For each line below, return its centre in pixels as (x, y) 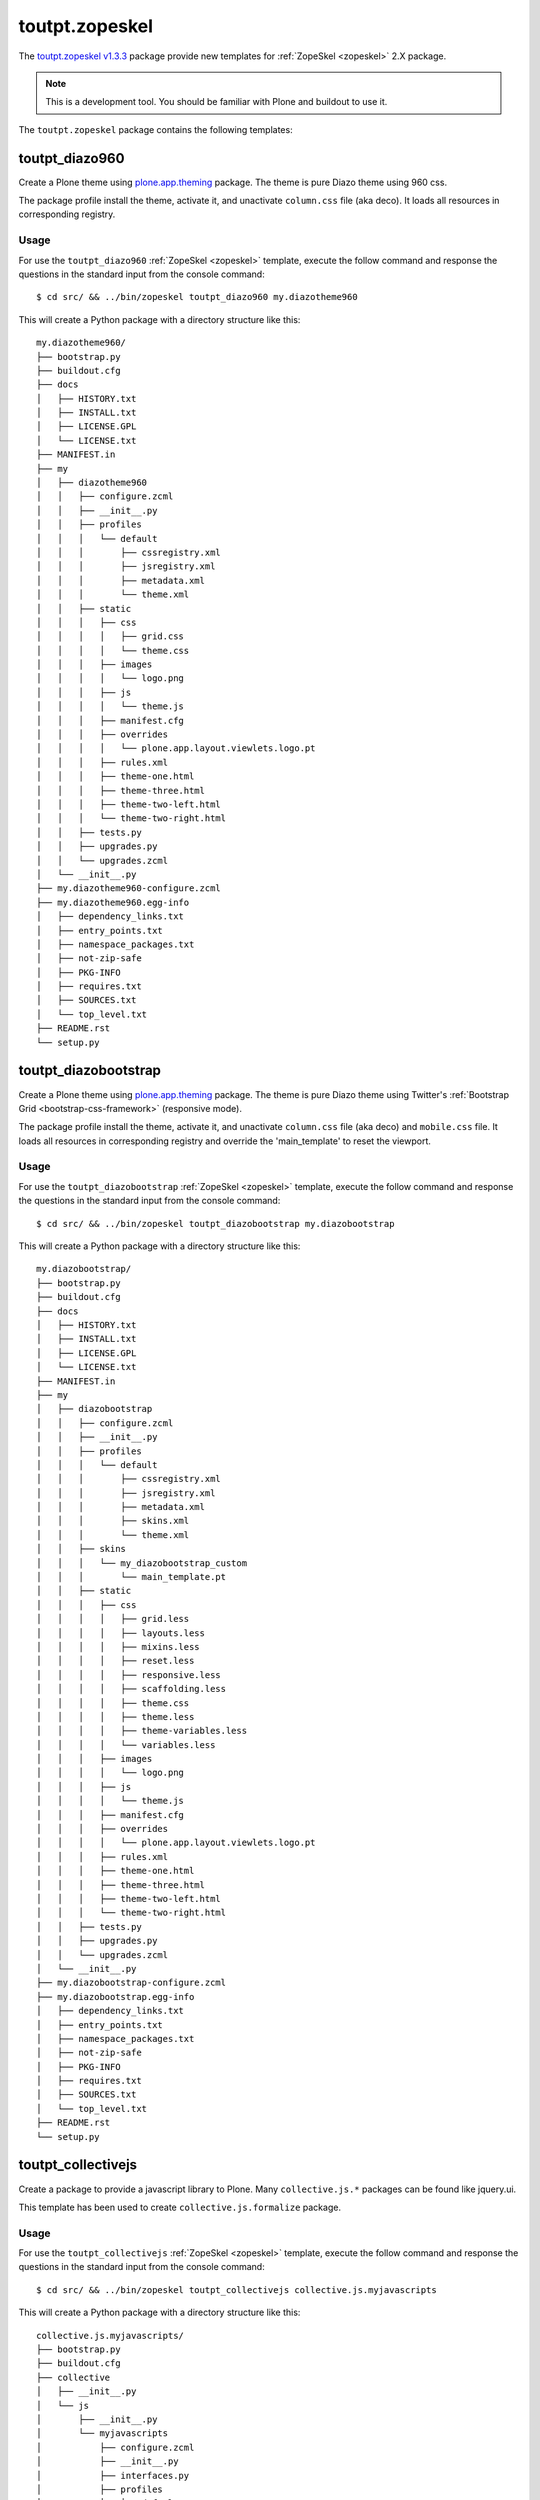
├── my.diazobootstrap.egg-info (115, 1996)
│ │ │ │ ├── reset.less (115, 1661)
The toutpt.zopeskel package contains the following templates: (156, 129)
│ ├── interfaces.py (113, 2475)
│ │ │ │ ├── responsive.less (129, 1674)
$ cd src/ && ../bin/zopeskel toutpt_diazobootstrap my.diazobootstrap (215, 1223)
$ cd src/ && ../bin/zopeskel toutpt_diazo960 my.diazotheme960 (197, 297)
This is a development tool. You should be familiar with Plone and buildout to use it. (216, 102)
